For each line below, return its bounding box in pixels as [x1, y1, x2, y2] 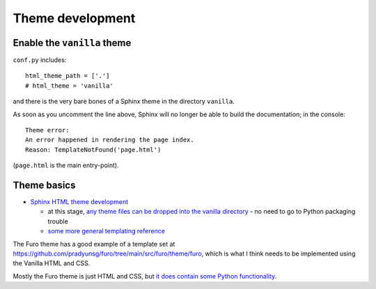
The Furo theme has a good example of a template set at [13, 240, 175, 248]
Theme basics [13, 180, 76, 191]
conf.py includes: [13, 56, 67, 64]
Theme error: [25, 126, 70, 134]
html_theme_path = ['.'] [25, 72, 110, 80]
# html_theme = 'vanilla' [25, 81, 114, 90]
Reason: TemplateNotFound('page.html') [25, 146, 162, 153]
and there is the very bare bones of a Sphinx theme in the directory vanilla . [13, 97, 235, 106]
